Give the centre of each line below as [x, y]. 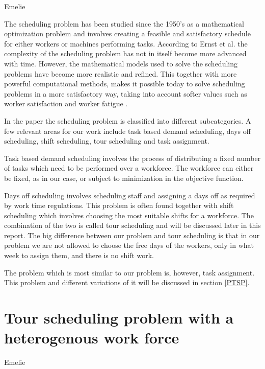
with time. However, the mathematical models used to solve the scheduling [121, 63]
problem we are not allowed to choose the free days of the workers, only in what [129, 245]
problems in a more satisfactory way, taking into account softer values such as [126, 93]
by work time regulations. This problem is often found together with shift [119, 205]
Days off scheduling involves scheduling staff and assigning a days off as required [130, 195]
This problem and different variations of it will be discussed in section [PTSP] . [127, 282]
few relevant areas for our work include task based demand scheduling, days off [127, 131]
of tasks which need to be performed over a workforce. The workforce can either [129, 168]
